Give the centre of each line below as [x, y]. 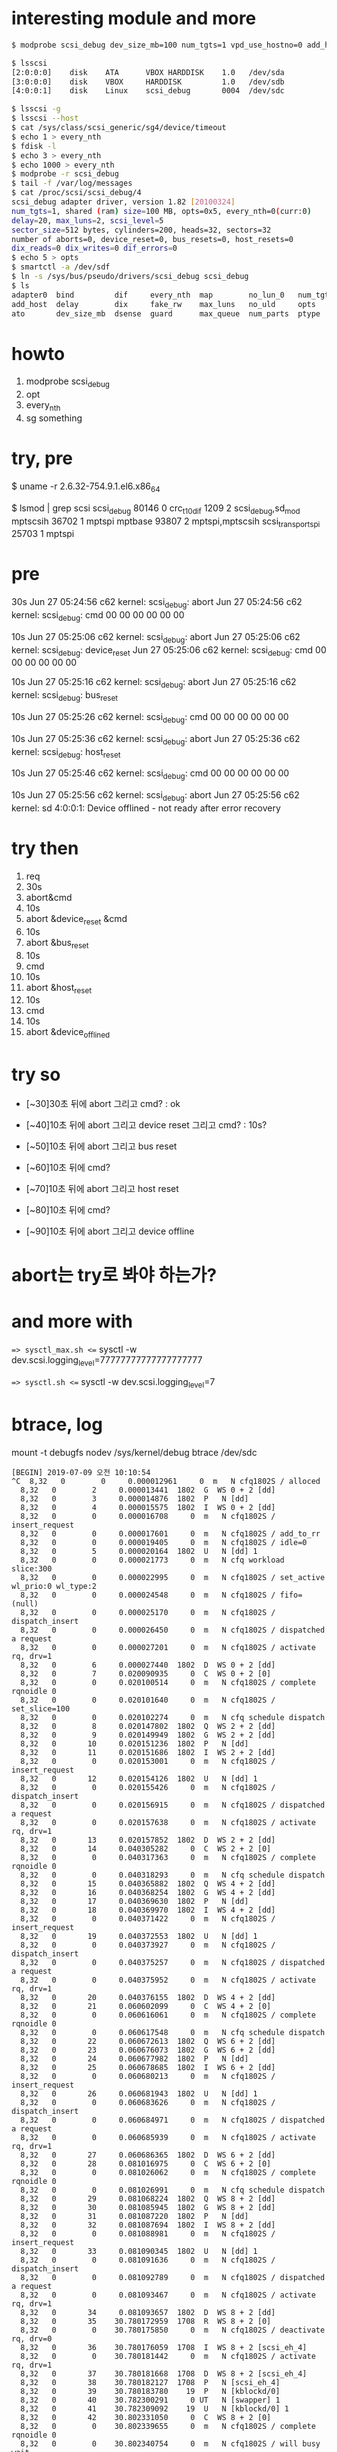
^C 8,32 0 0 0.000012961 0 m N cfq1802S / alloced [166, 1481]
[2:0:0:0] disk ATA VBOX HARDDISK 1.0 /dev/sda [148, 72]
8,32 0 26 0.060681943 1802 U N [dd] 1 [139, 2093]
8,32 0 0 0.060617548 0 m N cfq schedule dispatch [173, 2032]
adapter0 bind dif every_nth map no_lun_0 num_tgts [172, 295]
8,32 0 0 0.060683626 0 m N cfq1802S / [148, 2102]
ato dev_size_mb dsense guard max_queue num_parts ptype [166, 313]
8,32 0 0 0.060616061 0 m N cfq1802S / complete [168, 2015]
